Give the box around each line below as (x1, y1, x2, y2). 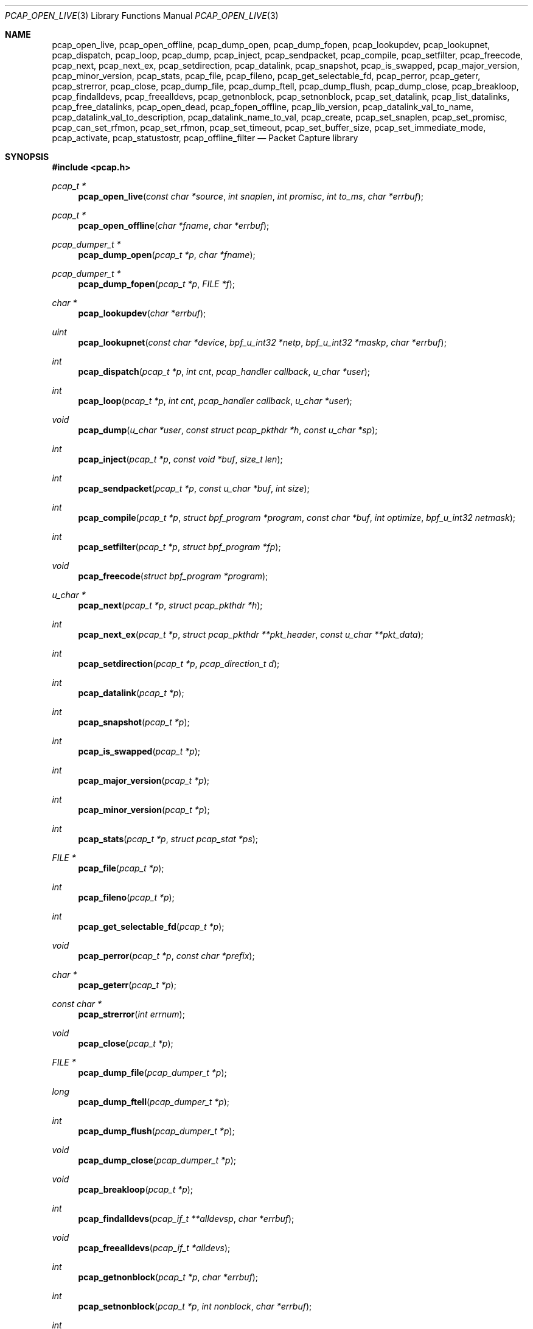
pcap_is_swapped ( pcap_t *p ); (78, 746, 201, 756)
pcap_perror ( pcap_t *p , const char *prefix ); (78, 951, 255, 961)
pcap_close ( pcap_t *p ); (78, 1038, 173, 1048)
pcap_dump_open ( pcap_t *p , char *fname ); (78, 249, 256, 260)
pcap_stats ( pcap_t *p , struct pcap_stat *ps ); (78, 834, 259, 844)
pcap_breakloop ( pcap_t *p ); (78, 1184, 193, 1195)
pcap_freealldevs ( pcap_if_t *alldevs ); (78, 1243, 231, 1253)
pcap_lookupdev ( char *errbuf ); (78, 308, 206, 318)
